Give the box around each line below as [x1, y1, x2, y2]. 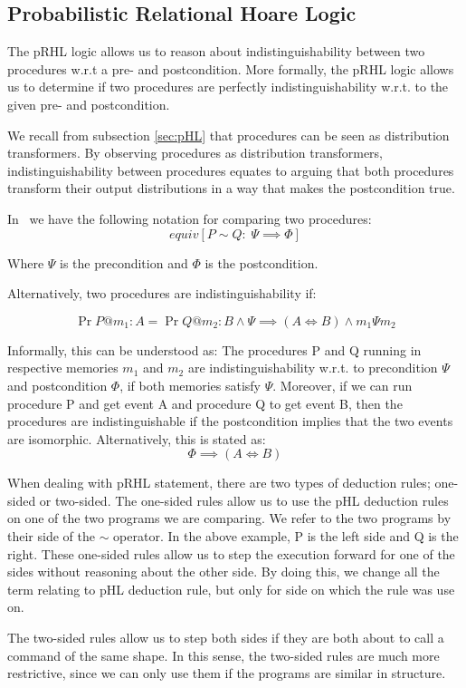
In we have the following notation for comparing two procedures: [7, 208, 372, 228]
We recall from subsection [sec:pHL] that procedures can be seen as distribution [7, 125, 450, 144]
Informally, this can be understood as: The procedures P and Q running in [7, 340, 422, 359]
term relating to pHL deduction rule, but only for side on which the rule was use [7, 579, 455, 598]
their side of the [7, 527, 95, 546]
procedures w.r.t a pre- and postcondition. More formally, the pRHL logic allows [7, 59, 454, 78]
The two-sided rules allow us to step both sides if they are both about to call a [7, 628, 444, 647]
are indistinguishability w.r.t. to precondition [187, 358, 438, 377]
